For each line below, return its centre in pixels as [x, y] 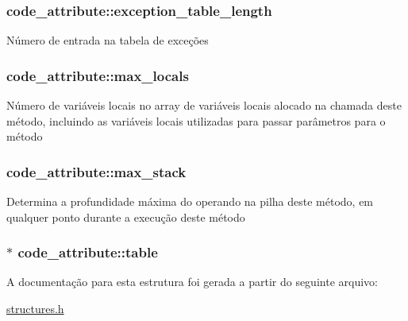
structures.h [35, 309]
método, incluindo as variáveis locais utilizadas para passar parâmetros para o [196, 120]
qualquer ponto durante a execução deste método [126, 217]
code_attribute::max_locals [98, 75]
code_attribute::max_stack [96, 171]
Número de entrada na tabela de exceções [108, 40]
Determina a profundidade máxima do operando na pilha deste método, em [190, 201]
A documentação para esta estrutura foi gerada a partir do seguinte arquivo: [192, 282]
